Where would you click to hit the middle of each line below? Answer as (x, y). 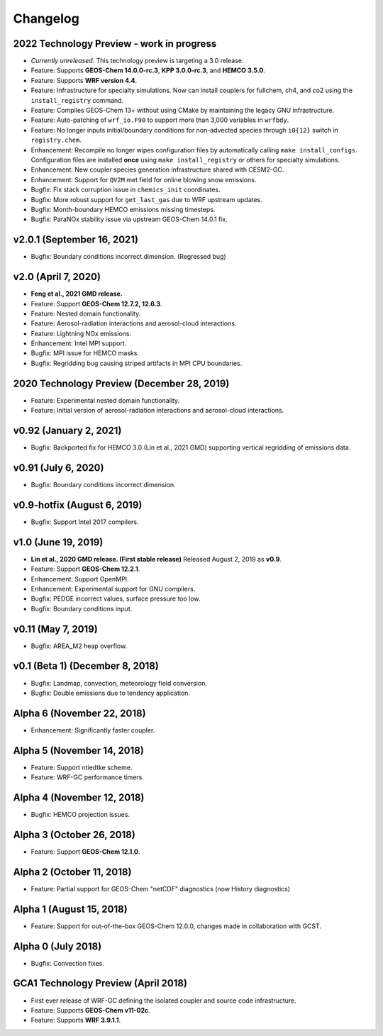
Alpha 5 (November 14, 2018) (79, 751)
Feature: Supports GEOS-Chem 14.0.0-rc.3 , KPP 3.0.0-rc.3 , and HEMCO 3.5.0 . (148, 70)
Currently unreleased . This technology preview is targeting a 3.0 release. (137, 61)
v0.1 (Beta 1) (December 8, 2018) (86, 666)
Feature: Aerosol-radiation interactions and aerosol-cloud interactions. (134, 323)
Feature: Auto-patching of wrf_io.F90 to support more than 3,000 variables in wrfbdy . (160, 120)
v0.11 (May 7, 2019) (56, 629)
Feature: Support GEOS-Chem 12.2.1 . (85, 569)
